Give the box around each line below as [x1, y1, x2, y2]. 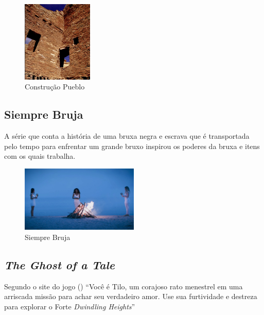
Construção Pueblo [25, 81, 85, 92]
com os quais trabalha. [4, 151, 76, 161]
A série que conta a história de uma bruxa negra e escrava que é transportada [4, 131, 250, 141]
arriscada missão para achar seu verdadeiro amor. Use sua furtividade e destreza [4, 291, 257, 302]
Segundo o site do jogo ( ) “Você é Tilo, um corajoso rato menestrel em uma [4, 281, 243, 291]
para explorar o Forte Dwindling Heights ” [4, 301, 135, 311]
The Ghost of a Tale [4, 256, 115, 272]
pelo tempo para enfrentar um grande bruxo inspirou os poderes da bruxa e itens [4, 140, 260, 151]
